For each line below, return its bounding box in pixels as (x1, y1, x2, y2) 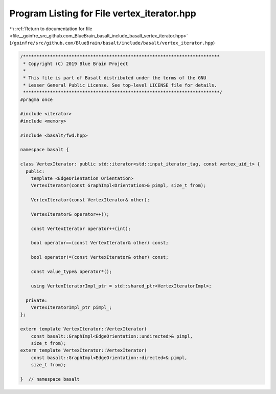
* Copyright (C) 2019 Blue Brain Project (23, 60, 128, 67)
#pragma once (20, 96, 53, 102)
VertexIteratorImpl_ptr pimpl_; (31, 304, 112, 310)
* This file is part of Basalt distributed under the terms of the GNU (23, 75, 206, 81)
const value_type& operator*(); (31, 269, 112, 275)
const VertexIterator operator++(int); (31, 225, 131, 232)
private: (26, 297, 48, 303)
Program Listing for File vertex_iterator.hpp (9, 8, 196, 19)
